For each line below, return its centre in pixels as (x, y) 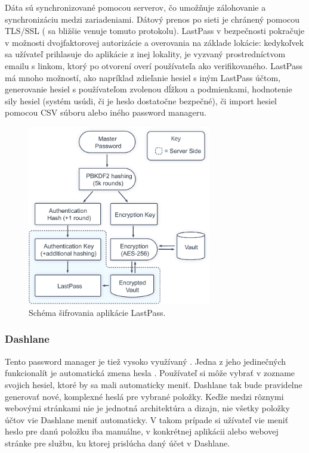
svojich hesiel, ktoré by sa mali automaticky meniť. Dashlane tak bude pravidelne (154, 384)
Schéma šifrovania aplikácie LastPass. (97, 312)
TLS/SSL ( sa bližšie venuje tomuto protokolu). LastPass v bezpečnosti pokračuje (155, 31)
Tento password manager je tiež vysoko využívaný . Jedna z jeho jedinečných (146, 361)
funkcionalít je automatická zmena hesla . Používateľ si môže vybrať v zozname (150, 373)
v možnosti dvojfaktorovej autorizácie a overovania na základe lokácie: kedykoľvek (154, 42)
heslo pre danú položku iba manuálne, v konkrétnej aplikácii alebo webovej (142, 431)
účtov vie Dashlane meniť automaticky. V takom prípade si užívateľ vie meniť (147, 419)
